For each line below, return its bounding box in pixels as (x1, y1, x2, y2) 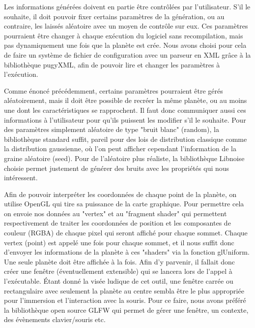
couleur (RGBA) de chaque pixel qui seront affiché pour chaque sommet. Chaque (4, 228, 248, 238)
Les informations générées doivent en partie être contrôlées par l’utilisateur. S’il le (4, 1, 251, 11)
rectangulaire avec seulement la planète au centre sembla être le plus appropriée (4, 285, 244, 295)
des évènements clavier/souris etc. (4, 314, 106, 325)
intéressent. (4, 172, 38, 183)
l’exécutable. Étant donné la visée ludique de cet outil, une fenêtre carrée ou (4, 276, 233, 286)
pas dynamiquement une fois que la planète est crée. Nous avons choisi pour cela (4, 40, 247, 50)
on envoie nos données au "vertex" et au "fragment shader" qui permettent (4, 208, 227, 218)
